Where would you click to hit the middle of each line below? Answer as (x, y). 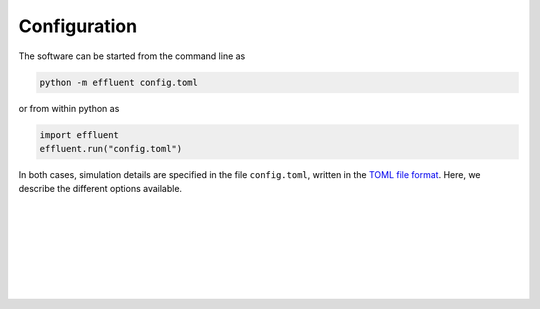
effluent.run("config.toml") (111, 148)
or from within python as (69, 108)
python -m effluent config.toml (119, 82)
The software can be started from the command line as (132, 56)
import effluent (79, 134)
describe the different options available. (100, 189)
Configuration (78, 26)
